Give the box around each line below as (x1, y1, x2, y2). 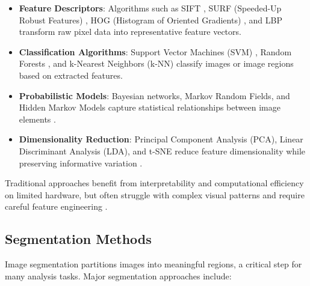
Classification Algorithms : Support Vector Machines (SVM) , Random (19, 45, 292, 58)
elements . (19, 112, 56, 125)
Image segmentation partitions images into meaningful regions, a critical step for (5, 258, 302, 270)
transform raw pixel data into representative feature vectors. (19, 25, 241, 38)
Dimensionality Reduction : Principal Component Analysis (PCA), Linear (19, 133, 303, 145)
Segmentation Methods (5, 230, 152, 248)
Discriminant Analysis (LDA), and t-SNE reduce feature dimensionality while (19, 144, 306, 157)
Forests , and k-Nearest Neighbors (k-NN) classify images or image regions (19, 57, 294, 70)
